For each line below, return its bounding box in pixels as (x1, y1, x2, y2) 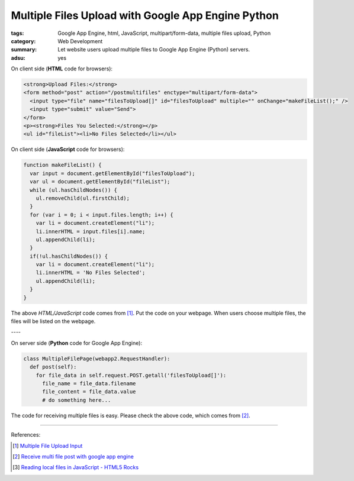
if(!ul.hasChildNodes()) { (30, 253, 108, 260)
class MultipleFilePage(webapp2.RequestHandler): (23, 355, 170, 362)
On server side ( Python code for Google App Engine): (11, 339, 142, 346)
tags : (11, 30, 24, 37)
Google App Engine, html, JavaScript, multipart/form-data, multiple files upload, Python (57, 30, 271, 37)
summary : (11, 46, 37, 53)
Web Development (57, 37, 103, 44)
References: (11, 431, 41, 438)
